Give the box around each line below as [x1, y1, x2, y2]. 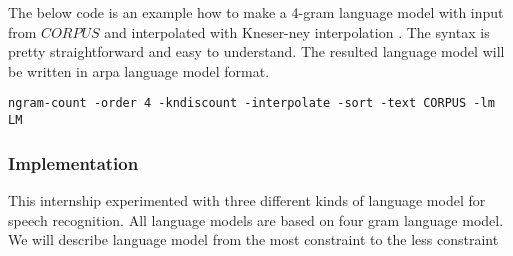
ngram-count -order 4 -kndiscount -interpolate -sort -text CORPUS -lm [8, 96, 495, 111]
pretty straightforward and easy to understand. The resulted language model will [8, 41, 505, 62]
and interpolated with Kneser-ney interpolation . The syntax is [104, 21, 490, 42]
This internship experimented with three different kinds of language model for [8, 189, 486, 210]
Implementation [8, 150, 139, 175]
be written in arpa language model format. [8, 60, 270, 81]
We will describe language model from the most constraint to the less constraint [8, 229, 499, 250]
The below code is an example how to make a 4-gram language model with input [8, 2, 504, 22]
